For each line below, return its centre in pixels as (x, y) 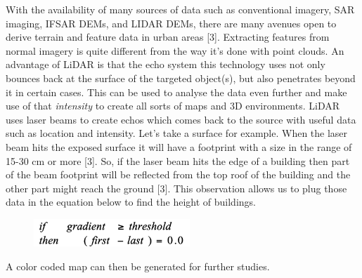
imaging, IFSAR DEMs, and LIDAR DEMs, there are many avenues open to (171, 23)
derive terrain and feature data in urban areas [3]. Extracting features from (168, 37)
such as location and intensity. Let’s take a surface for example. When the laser (177, 133)
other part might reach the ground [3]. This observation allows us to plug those (176, 188)
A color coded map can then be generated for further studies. (138, 266)
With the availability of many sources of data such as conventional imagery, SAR (180, 9)
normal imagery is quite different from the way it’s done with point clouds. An (175, 50)
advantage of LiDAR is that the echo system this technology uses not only (166, 64)
